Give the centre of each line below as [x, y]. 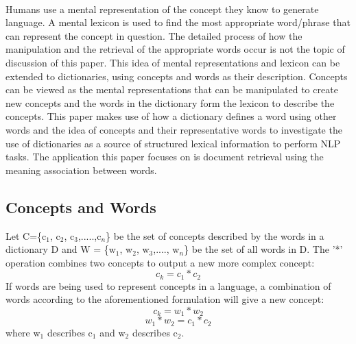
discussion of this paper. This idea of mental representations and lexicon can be [173, 62]
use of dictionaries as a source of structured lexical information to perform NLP [173, 143]
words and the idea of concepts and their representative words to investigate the [174, 129]
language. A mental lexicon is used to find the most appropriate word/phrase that [178, 22]
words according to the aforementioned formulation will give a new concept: [165, 299]
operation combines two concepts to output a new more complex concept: [160, 262]
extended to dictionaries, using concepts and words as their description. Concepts [177, 76]
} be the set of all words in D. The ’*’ [263, 249]
